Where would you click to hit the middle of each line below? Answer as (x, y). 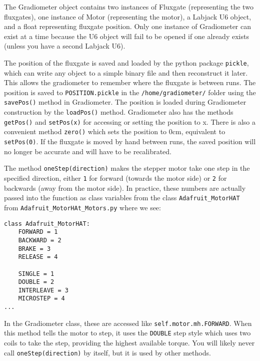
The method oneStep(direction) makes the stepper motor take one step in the (127, 168)
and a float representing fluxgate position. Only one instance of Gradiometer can (128, 26)
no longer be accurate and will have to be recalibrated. (88, 151)
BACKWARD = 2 (40, 240)
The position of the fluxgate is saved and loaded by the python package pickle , (126, 62)
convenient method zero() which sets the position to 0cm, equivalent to (115, 131)
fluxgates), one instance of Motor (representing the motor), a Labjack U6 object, (128, 16)
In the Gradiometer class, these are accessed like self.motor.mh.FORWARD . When (128, 323)
